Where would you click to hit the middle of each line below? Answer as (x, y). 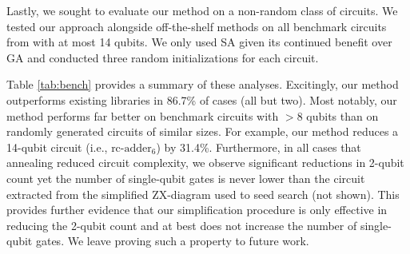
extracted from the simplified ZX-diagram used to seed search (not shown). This (203, 194)
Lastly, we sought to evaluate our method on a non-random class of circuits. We (202, 10)
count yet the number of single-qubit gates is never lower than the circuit (186, 178)
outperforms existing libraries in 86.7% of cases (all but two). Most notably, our (202, 99)
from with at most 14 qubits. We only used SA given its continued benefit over (199, 42)
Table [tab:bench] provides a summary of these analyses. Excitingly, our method (203, 84)
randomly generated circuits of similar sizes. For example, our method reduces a (203, 131)
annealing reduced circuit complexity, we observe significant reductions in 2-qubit (205, 163)
